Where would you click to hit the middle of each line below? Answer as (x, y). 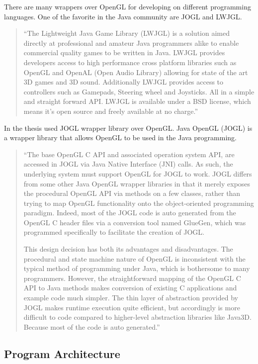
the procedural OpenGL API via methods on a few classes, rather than (132, 193)
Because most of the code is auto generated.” (92, 326)
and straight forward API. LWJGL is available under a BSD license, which (137, 101)
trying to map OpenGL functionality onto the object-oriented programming (139, 203)
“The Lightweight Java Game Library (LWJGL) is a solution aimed (127, 33)
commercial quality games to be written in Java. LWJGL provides (124, 52)
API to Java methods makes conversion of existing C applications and (130, 288)
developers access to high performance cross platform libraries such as (130, 62)
